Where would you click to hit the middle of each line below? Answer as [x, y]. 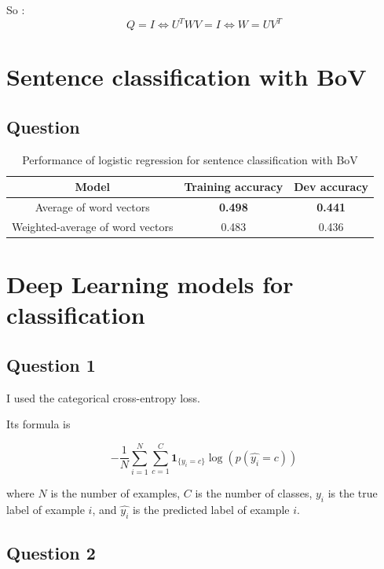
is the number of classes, [254, 493]
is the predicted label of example [211, 509]
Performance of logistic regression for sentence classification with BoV [190, 159]
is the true [353, 493]
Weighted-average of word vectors [93, 226]
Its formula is [38, 424]
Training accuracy [234, 187]
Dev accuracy [331, 187]
